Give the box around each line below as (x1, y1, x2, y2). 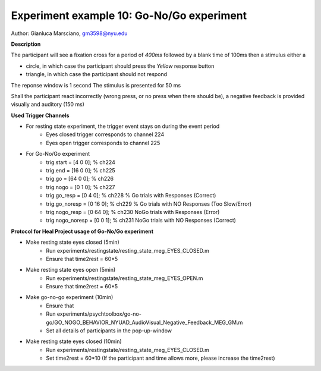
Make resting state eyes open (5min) (26, 266, 116, 273)
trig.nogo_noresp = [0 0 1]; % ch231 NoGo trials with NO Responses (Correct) (46, 217, 236, 224)
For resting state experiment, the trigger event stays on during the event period (26, 122, 220, 130)
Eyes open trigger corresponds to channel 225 (46, 139, 160, 146)
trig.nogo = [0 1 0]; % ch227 (46, 183, 115, 190)
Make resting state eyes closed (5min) (26, 238, 120, 246)
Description (11, 40, 41, 48)
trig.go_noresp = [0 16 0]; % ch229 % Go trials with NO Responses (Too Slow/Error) (46, 200, 252, 207)
